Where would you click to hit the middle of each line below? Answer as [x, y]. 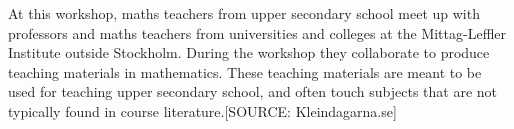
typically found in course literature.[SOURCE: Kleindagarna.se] [202, 110]
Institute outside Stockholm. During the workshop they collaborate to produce [249, 52]
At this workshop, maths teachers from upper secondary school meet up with [244, 13]
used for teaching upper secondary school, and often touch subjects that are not [253, 91]
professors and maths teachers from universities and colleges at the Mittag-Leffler [257, 32]
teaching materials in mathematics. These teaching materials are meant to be [245, 71]
